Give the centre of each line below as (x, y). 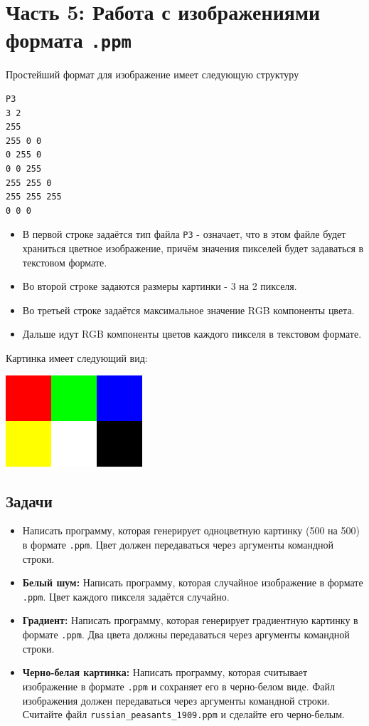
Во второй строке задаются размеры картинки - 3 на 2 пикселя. (160, 286)
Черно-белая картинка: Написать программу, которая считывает (165, 672)
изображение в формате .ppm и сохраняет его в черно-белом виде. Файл (178, 686)
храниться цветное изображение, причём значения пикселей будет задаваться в (193, 248)
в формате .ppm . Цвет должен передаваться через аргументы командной (178, 544)
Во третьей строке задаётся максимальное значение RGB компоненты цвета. (188, 310)
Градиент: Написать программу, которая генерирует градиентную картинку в (190, 620)
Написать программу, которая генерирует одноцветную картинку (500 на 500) (191, 530)
